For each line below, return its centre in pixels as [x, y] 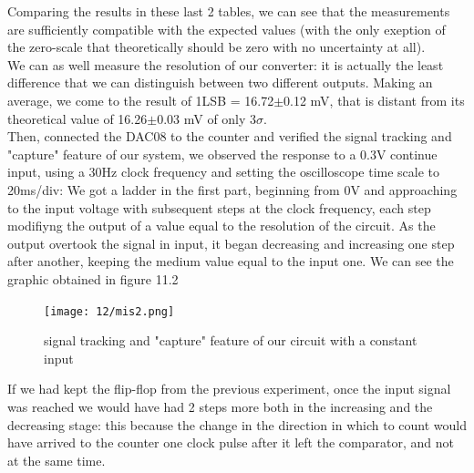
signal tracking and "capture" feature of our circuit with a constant [231, 340]
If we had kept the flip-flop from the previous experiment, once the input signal [229, 389]
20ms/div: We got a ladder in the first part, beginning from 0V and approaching [232, 189]
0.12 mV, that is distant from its [374, 100]
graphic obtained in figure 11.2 [93, 278]
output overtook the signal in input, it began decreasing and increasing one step [231, 243]
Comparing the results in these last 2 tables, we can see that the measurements [229, 11]
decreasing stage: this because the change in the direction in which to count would [237, 424]
